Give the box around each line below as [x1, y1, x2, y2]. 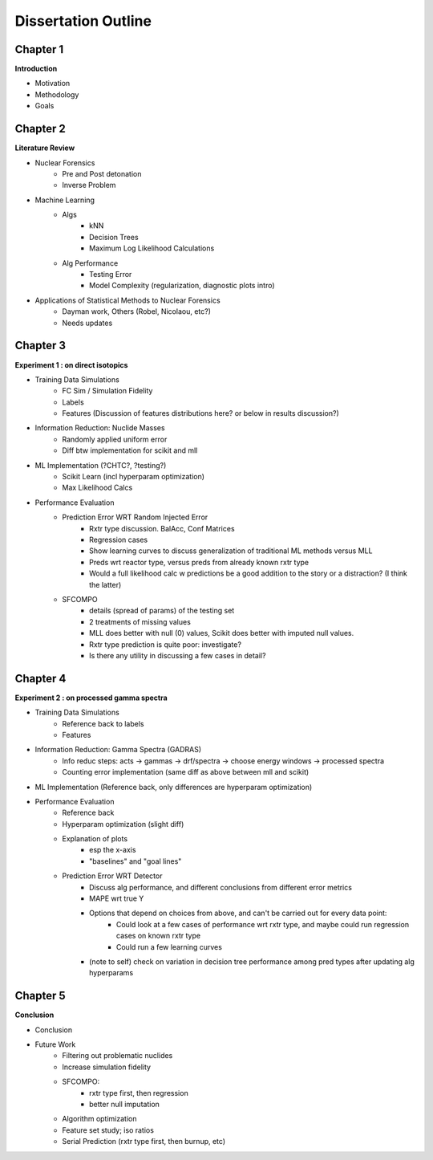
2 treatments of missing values [89, 617, 192, 626]
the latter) [89, 580, 122, 589]
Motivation [34, 79, 71, 88]
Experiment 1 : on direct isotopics [14, 360, 128, 369]
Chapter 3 [14, 339, 67, 352]
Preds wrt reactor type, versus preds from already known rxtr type [89, 557, 309, 567]
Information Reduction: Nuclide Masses [34, 423, 165, 433]
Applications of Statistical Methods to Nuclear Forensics [34, 295, 221, 305]
